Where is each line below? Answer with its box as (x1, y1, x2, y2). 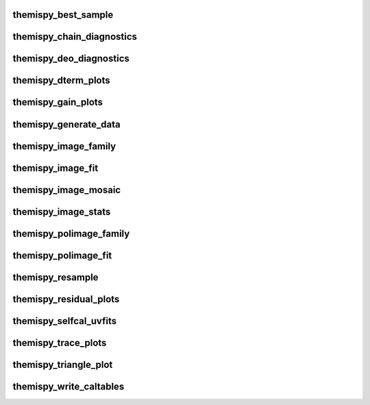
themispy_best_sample (12, 9, 114, 21)
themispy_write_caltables (12, 380, 125, 392)
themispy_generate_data (12, 119, 121, 130)
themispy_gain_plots (12, 97, 103, 108)
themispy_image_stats (12, 206, 111, 217)
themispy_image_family (12, 140, 116, 152)
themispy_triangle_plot (12, 358, 113, 370)
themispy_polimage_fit (12, 249, 112, 261)
